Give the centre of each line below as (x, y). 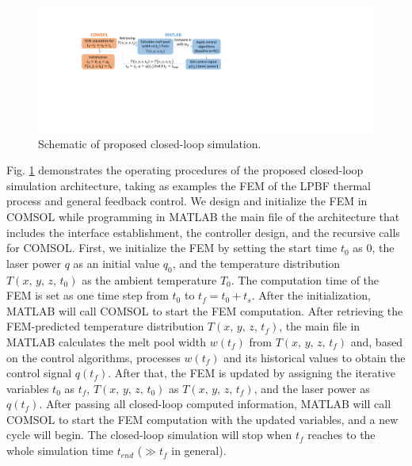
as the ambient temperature (149, 279)
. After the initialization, (311, 295)
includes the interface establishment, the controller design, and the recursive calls (203, 232)
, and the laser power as (312, 388)
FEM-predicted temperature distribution (105, 326)
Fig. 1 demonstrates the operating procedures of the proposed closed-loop (185, 170)
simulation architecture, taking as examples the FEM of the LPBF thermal (189, 185)
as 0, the (374, 248)
